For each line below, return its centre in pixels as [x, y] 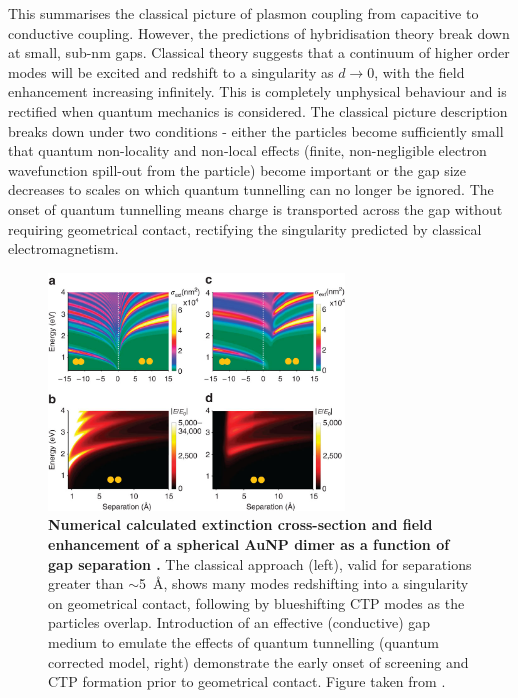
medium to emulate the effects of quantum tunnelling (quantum [243, 642]
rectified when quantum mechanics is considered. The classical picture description [258, 110]
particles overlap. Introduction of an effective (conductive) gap [239, 622]
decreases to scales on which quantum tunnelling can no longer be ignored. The [251, 189]
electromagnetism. [63, 248]
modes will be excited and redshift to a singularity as [171, 71]
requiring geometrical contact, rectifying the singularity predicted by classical [245, 228]
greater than [86, 583]
